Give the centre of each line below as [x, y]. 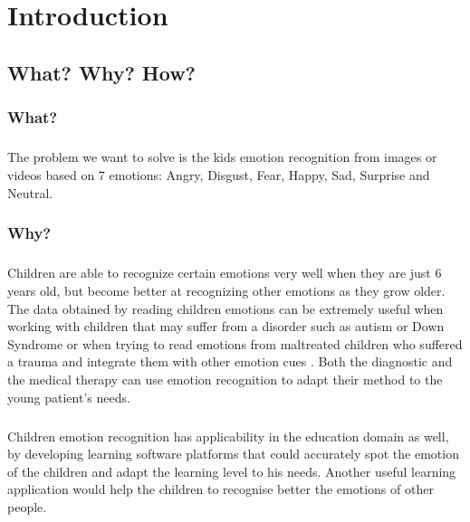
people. [27, 506]
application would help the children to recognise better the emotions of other [221, 489]
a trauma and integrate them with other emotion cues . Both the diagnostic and [230, 361]
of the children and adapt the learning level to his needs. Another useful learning [232, 471]
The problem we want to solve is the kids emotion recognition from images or [222, 157]
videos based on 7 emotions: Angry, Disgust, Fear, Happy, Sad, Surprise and [219, 174]
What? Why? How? [102, 72]
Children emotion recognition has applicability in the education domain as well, [228, 436]
